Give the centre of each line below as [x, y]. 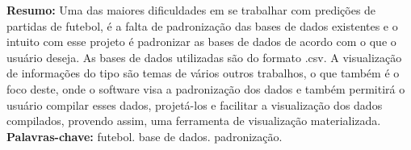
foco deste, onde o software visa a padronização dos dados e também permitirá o [206, 88]
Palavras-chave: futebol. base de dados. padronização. [145, 136]
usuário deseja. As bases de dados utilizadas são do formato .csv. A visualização [204, 57]
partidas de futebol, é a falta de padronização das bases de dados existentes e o [202, 25]
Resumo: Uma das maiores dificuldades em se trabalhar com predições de [191, 10]
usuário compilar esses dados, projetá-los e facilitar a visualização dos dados [195, 104]
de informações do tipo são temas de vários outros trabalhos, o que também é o [203, 73]
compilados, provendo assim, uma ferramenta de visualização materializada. [194, 121]
